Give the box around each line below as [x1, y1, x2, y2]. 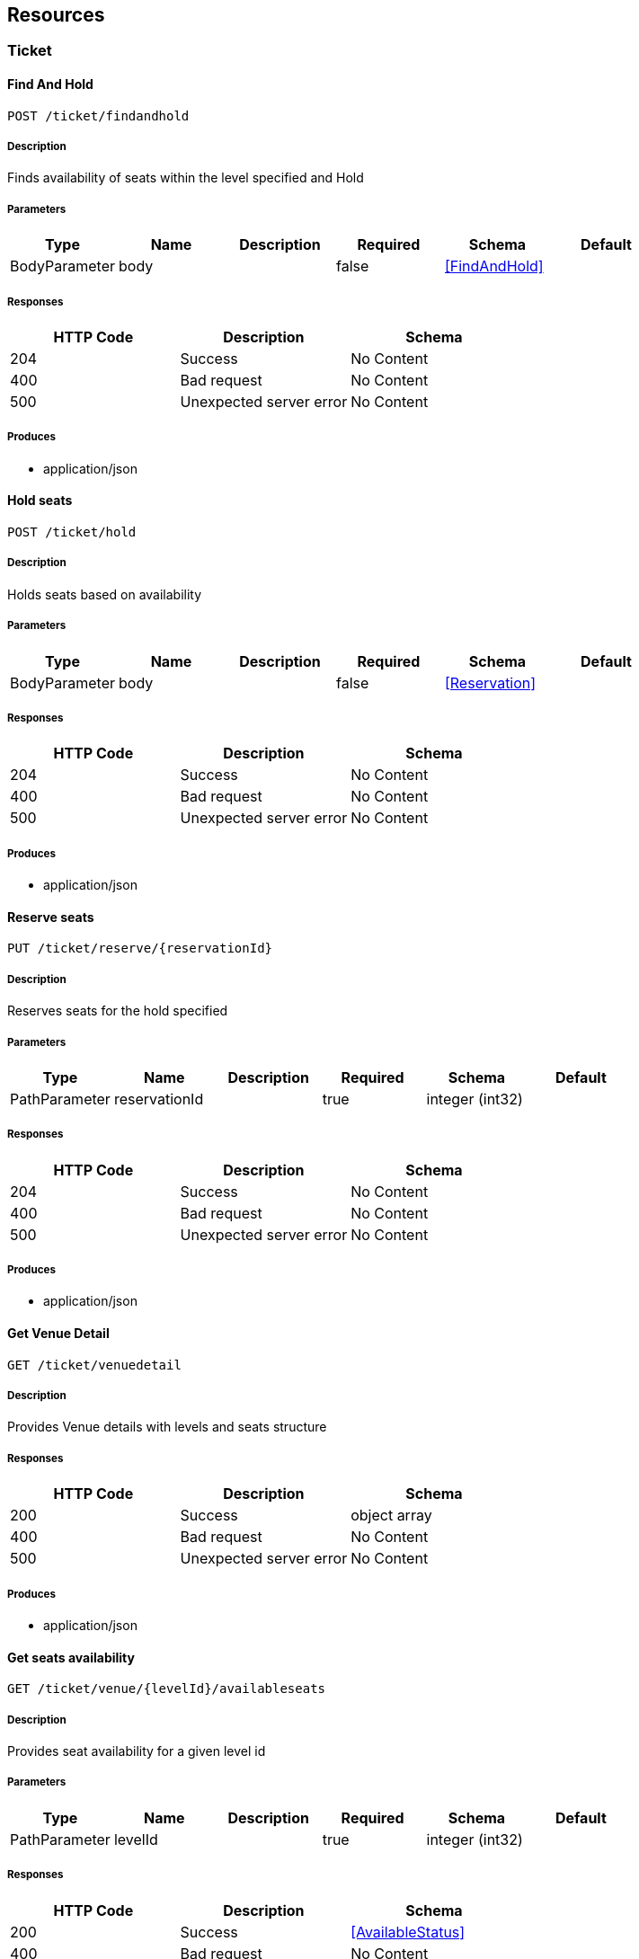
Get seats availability [7, 1649, 135, 1665]
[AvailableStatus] [351, 1922, 466, 1941]
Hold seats [7, 492, 73, 509]
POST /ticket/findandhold [7, 108, 190, 123]
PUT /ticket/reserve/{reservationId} [7, 941, 273, 956]
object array [351, 1506, 432, 1525]
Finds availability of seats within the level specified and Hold [7, 170, 364, 186]
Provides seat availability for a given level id [7, 1743, 266, 1760]
